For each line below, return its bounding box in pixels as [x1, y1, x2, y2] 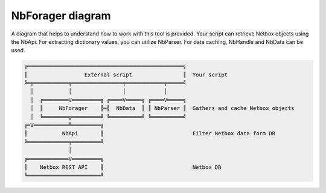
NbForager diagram [11, 9, 111, 22]
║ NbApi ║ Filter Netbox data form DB [24, 130, 276, 137]
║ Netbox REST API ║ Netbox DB [24, 164, 222, 171]
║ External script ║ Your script [24, 71, 228, 78]
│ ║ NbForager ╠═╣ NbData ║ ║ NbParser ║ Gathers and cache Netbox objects [30, 105, 295, 112]
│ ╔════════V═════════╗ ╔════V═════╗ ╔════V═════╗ [30, 96, 187, 103]
